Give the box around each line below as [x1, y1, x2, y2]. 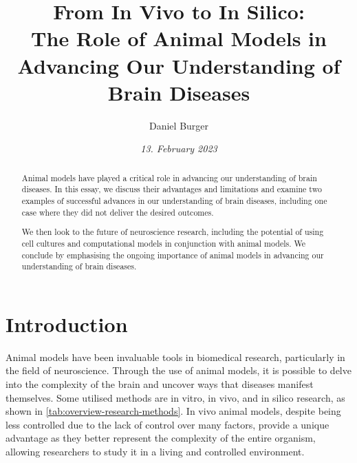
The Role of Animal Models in [31, 24, 327, 52]
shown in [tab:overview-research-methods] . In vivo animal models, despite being [6, 404, 341, 418]
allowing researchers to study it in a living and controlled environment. [6, 444, 305, 458]
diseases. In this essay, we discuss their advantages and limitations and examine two [21, 183, 322, 195]
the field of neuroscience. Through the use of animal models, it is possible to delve [6, 363, 351, 378]
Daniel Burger [149, 118, 209, 132]
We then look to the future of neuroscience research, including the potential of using [21, 226, 324, 238]
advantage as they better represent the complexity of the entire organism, [6, 431, 316, 445]
